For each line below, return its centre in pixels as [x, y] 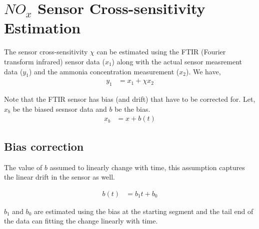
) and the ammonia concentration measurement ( [104, 71]
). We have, [203, 71]
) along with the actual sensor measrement [177, 61]
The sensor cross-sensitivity [46, 52]
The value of [23, 167]
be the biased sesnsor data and [60, 109]
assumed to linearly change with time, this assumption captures [147, 167]
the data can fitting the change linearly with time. [81, 221]
